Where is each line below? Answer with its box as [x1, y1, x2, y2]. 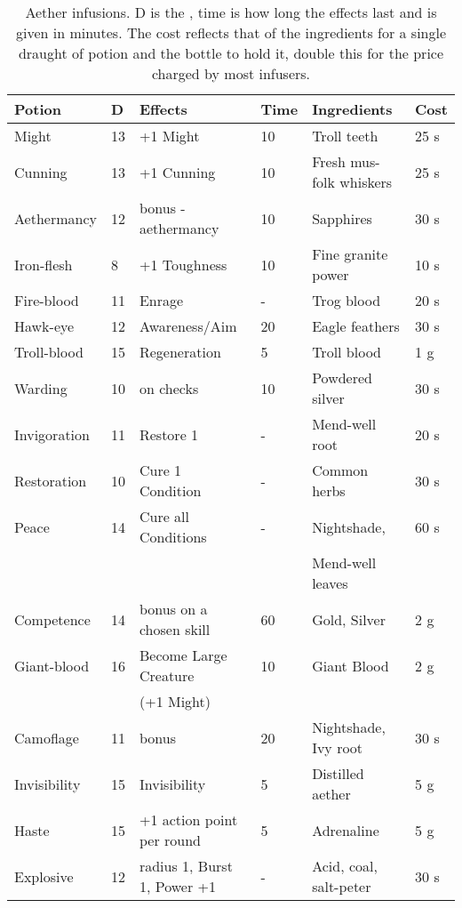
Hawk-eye [14, 316, 75, 336]
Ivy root [312, 737, 363, 758]
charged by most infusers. [151, 63, 311, 84]
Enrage [139, 290, 184, 310]
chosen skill [139, 619, 211, 639]
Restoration [14, 470, 87, 491]
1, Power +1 [139, 876, 216, 896]
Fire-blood [14, 290, 79, 310]
